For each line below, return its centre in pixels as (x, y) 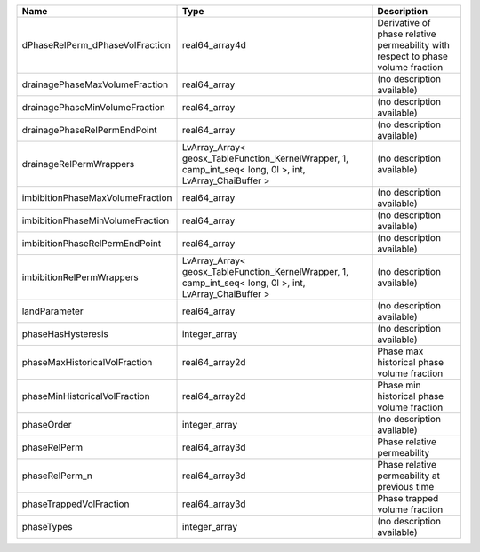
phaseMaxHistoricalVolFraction (87, 362)
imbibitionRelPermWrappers (80, 277)
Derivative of (404, 23)
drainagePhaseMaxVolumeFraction (95, 84)
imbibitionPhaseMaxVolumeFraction (97, 198)
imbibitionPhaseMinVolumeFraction (96, 220)
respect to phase (412, 56)
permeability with (414, 45)
